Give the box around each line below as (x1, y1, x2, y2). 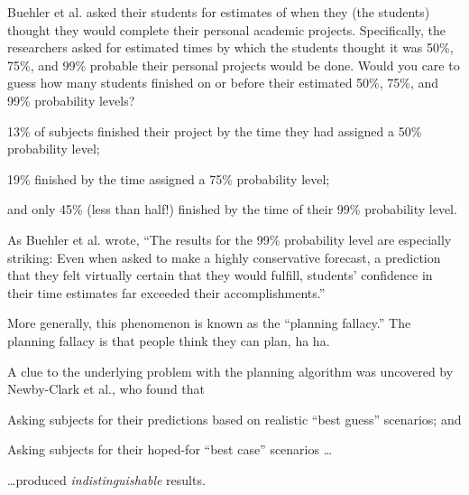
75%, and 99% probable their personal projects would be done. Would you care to (7, 55, 460, 74)
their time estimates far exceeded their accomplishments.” (7, 283, 326, 302)
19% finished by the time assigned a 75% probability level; (7, 169, 330, 188)
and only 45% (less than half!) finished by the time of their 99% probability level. (7, 200, 457, 219)
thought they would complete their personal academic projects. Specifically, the (7, 20, 446, 39)
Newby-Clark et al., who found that (7, 379, 206, 398)
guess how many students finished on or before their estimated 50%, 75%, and (7, 73, 439, 92)
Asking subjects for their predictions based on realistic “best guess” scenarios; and (7, 409, 462, 428)
